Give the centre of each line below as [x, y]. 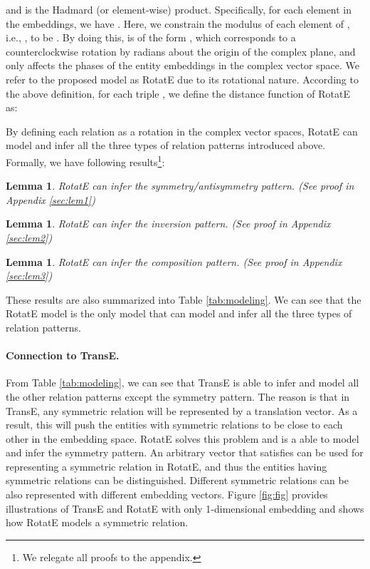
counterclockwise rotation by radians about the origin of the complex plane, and [181, 51]
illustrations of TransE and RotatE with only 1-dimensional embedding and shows [185, 508]
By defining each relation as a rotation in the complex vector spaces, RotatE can [182, 131]
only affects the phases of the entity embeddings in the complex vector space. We [183, 65]
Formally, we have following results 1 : [85, 160]
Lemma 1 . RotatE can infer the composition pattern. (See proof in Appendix [174, 261]
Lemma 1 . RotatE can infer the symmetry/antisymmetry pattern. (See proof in [180, 186]
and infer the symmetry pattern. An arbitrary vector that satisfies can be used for [185, 452]
